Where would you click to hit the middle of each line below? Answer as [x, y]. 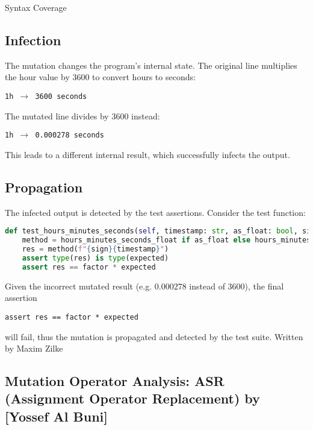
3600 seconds [61, 96]
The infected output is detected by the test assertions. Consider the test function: [155, 212]
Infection [33, 40]
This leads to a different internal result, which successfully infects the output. [147, 154]
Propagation [44, 187]
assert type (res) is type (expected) [95, 258]
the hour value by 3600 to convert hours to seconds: [100, 77]
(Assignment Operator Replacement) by [132, 398]
